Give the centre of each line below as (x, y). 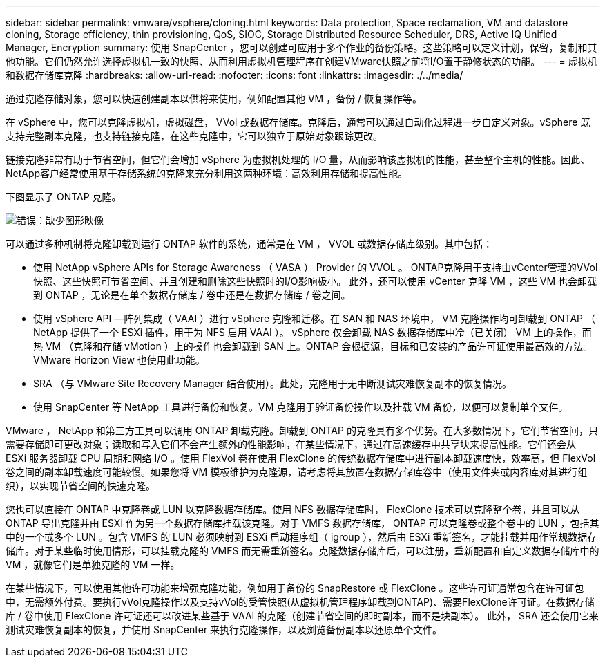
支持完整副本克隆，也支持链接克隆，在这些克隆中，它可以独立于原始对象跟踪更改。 (194, 136)
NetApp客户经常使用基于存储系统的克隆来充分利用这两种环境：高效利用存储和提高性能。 (207, 173)
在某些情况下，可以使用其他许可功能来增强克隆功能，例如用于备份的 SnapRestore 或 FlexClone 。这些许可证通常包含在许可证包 (295, 588)
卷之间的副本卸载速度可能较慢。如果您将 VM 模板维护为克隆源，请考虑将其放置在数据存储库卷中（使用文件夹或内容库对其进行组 (297, 472)
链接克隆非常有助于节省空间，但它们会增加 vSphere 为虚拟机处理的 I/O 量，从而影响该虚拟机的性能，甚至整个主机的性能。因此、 (298, 159)
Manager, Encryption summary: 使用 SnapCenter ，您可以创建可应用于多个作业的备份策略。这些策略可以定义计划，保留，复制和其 (301, 47)
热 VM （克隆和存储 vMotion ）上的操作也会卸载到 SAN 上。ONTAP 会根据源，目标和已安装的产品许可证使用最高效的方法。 (313, 346)
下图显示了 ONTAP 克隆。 (64, 197)
